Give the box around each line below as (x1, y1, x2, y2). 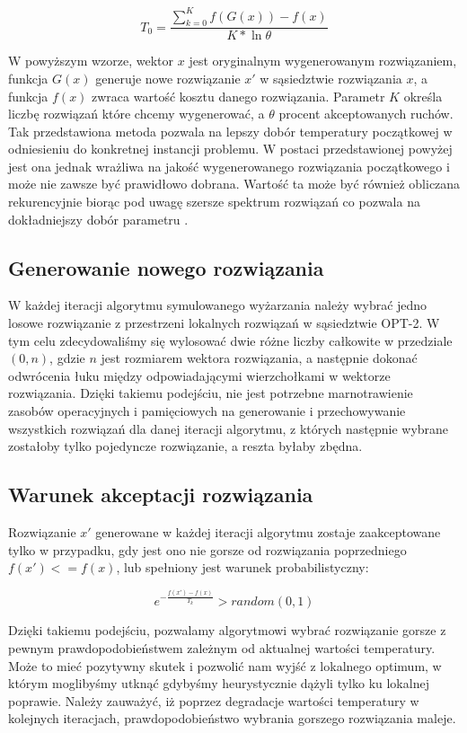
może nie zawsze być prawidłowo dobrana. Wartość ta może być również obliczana (8, 174, 461, 193)
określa (403, 86, 443, 105)
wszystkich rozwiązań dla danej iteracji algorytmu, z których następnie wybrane (8, 419, 449, 437)
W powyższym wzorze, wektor (8, 51, 174, 70)
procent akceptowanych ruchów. (278, 104, 454, 123)
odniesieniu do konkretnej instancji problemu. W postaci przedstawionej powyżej (8, 139, 453, 158)
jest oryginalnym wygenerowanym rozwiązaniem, (189, 51, 457, 70)
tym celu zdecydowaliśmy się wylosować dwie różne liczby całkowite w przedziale (8, 331, 453, 349)
